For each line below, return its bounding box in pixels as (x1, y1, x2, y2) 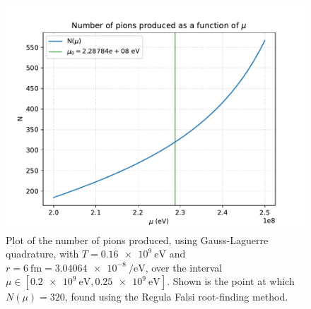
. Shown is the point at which (167, 274, 295, 289)
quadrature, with (6, 246, 79, 261)
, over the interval (145, 260, 223, 274)
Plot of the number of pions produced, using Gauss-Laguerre (6, 232, 269, 247)
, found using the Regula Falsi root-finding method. (64, 289, 288, 304)
